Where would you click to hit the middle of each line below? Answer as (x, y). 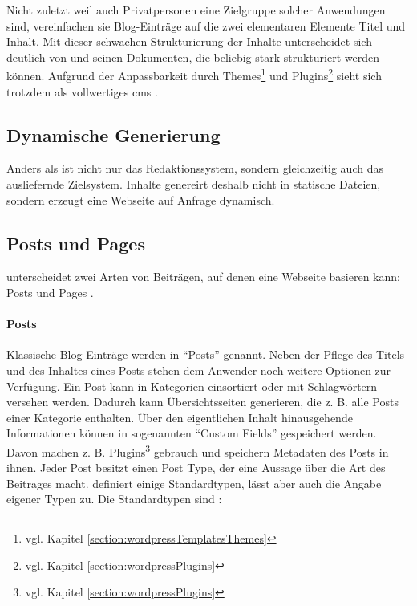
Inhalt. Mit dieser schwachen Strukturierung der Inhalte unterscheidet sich (189, 41)
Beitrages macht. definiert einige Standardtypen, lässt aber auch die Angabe (194, 483)
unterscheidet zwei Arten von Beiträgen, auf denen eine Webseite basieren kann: (203, 277)
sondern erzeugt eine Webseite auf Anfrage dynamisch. (141, 199)
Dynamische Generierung (113, 134)
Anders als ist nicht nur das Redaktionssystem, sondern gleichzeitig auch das (195, 168)
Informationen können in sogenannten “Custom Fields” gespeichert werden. (192, 433)
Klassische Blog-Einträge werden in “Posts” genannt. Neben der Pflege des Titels (206, 354)
